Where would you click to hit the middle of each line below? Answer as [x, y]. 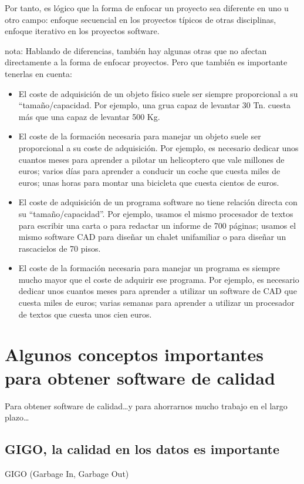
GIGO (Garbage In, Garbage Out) [67, 473]
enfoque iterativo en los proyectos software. [82, 31]
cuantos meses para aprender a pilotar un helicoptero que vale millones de [151, 159]
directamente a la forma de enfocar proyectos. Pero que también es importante [146, 62]
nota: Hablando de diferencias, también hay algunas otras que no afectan [136, 50]
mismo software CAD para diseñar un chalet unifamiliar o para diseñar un [152, 237]
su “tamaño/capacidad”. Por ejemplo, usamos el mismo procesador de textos [156, 213]
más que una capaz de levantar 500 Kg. [89, 116]
